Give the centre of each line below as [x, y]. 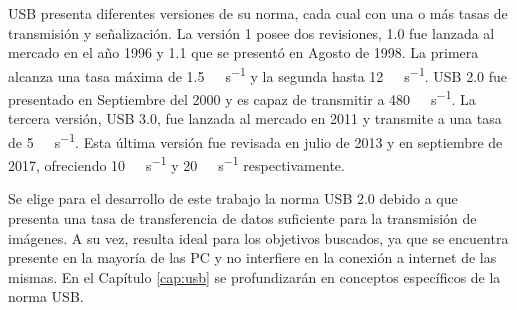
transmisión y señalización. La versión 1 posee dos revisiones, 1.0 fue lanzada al [251, 32]
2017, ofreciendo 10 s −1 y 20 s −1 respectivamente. [176, 163]
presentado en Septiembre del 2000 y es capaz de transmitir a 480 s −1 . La [242, 97]
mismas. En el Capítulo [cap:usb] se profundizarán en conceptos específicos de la [254, 276]
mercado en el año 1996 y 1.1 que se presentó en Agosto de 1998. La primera [243, 52]
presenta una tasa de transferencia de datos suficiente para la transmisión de [242, 217]
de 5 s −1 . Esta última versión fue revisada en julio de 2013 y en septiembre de [255, 140]
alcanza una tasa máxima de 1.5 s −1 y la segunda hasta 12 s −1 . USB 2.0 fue [257, 74]
